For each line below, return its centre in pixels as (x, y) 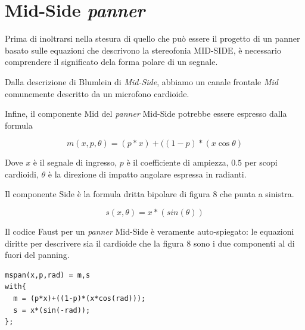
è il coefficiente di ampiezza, (178, 162)
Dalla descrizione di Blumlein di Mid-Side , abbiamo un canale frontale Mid (141, 81)
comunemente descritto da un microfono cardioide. (97, 93)
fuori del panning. (37, 255)
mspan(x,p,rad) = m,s (48, 275)
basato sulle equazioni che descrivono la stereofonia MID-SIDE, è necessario (143, 50)
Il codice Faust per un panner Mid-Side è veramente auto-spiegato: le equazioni (150, 231)
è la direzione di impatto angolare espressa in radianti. (147, 174)
